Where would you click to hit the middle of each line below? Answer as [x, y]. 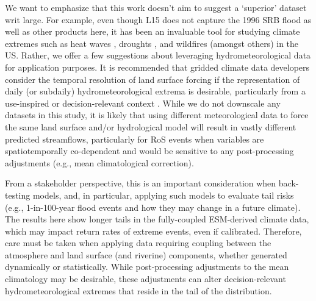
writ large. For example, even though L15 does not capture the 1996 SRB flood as [158, 19]
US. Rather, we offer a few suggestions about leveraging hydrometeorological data [158, 55]
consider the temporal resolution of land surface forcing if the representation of [153, 79]
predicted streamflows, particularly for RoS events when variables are [135, 139]
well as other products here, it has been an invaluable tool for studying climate [153, 31]
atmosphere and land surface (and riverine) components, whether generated [146, 254]
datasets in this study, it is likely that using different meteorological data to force [157, 115]
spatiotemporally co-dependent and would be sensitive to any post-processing [149, 151]
